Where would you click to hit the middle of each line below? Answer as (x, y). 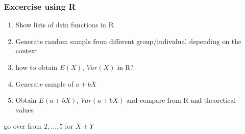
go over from (23, 126)
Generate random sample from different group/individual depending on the (128, 41)
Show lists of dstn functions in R (64, 25)
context (26, 51)
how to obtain (36, 67)
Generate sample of (44, 83)
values (24, 109)
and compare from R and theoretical (181, 100)
